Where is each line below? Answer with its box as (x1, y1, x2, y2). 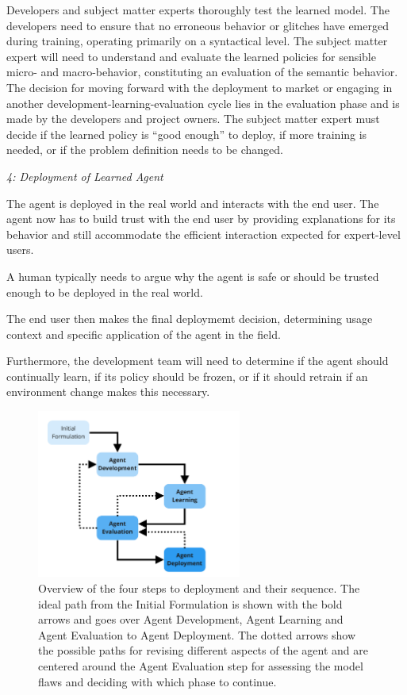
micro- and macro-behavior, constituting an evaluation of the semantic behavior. (6, 63, 398, 80)
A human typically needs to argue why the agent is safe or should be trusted (6, 267, 379, 284)
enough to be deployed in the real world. (6, 283, 203, 300)
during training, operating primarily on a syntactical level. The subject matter (6, 33, 388, 49)
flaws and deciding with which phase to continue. (38, 673, 277, 689)
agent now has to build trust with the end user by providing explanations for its (6, 210, 396, 227)
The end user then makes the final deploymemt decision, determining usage (6, 310, 373, 327)
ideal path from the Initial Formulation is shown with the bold (38, 595, 343, 612)
